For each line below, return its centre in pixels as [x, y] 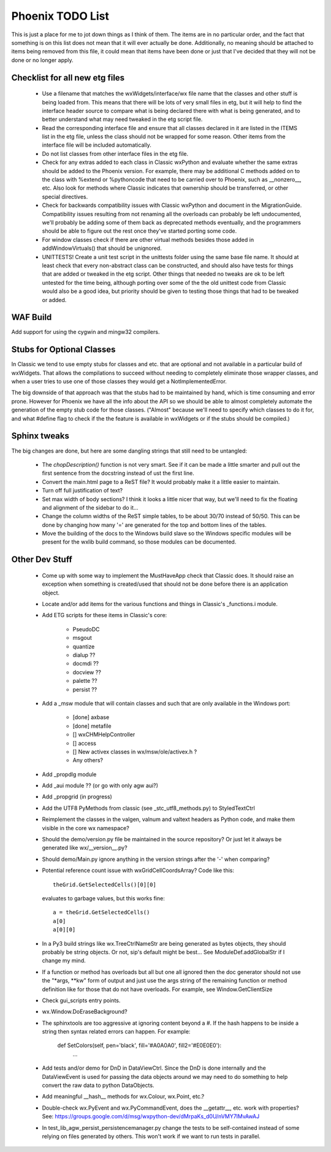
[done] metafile [92, 726]
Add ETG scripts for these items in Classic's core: [105, 615]
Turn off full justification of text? [82, 491]
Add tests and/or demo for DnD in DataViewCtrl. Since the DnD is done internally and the [154, 1068]
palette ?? [85, 681]
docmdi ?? [86, 664]
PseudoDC [86, 629]
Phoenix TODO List [60, 16]
